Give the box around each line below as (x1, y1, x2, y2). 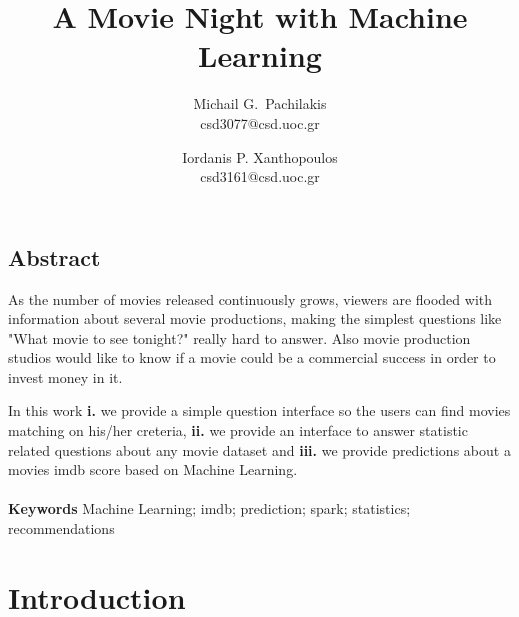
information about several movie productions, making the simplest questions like (8, 308, 502, 329)
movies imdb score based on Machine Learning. (8, 459, 298, 480)
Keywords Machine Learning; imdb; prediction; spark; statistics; (8, 498, 411, 519)
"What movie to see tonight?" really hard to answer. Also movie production (8, 327, 471, 348)
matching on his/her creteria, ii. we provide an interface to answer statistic (8, 420, 468, 441)
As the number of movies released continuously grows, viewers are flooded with (8, 288, 493, 309)
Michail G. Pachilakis (193, 93, 327, 114)
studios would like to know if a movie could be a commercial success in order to (8, 347, 496, 368)
